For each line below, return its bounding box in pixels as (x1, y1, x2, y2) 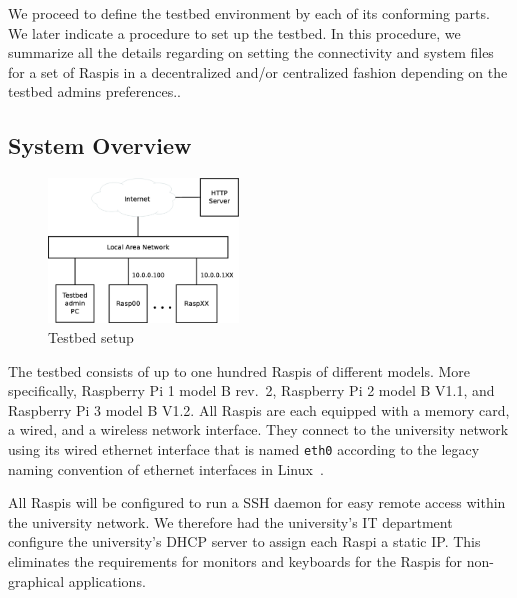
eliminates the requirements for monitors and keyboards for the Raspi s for (8, 550, 462, 571)
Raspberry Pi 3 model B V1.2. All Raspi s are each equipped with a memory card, (8, 399, 510, 420)
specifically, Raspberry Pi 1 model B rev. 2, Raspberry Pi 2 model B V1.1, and (8, 380, 495, 401)
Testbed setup (48, 326, 134, 347)
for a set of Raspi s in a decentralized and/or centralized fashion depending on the (8, 61, 508, 82)
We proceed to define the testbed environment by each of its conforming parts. (8, 3, 490, 23)
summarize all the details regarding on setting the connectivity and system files (8, 42, 494, 63)
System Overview (8, 130, 192, 161)
